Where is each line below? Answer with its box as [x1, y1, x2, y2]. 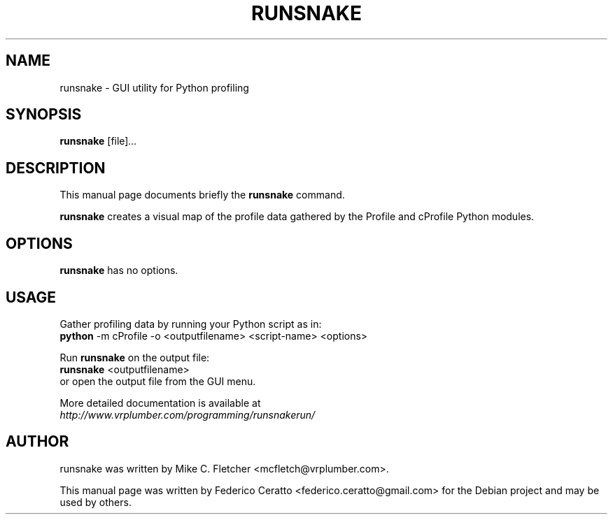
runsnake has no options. [59, 264, 178, 277]
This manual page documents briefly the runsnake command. [59, 189, 345, 201]
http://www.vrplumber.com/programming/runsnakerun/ [59, 408, 316, 421]
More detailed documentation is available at [59, 396, 261, 409]
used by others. [59, 496, 132, 508]
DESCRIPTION [6, 159, 106, 177]
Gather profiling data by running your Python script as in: [59, 317, 322, 330]
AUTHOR [6, 433, 69, 451]
